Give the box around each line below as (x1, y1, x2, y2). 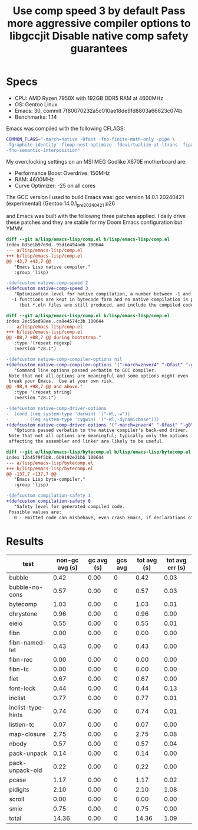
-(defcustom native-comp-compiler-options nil (6, 356, 123, 362)
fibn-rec (9, 655, 33, 663)
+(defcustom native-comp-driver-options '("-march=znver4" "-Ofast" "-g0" (6, 422, 194, 428)
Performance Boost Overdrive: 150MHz (14, 170, 110, 177)
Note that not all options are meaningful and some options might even (8, 373, 189, 379)
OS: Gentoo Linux (14, 100, 58, 108)
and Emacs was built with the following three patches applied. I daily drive (6, 213, 186, 220)
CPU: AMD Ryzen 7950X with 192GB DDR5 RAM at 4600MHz (14, 95, 164, 102)
